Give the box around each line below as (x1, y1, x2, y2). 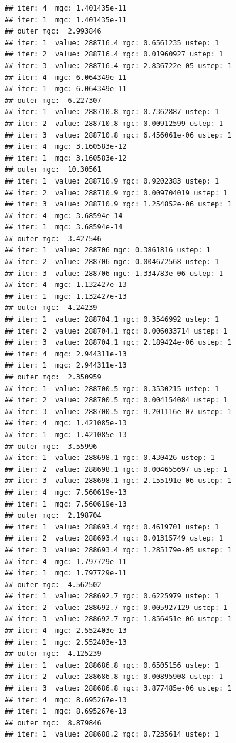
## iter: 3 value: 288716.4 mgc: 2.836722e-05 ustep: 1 (5, 61, 232, 70)
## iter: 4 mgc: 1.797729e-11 (5, 557, 127, 566)
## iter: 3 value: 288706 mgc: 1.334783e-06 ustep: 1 (5, 269, 224, 278)
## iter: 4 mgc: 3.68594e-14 (5, 211, 123, 220)
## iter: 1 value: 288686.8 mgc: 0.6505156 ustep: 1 (5, 661, 220, 669)
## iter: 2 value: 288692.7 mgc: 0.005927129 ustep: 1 (5, 603, 228, 612)
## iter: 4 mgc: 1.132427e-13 (5, 281, 127, 289)
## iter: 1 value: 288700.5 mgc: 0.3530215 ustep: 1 (5, 384, 220, 393)
